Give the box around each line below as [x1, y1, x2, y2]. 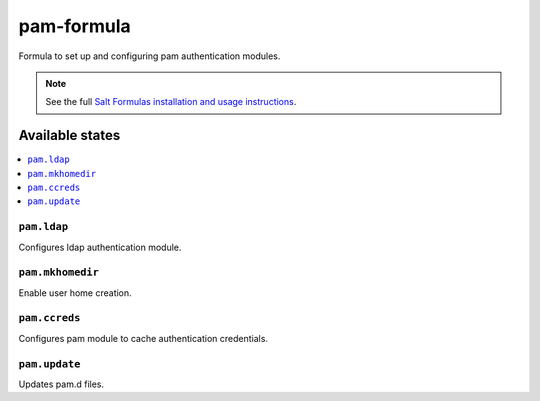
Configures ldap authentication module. [18, 241, 182, 253]
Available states [18, 127, 121, 144]
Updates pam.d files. [18, 378, 105, 390]
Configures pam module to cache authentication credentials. [18, 332, 269, 344]
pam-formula [18, 15, 131, 37]
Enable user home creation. [18, 286, 132, 299]
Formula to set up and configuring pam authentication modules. [18, 50, 281, 62]
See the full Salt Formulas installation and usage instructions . [45, 96, 297, 108]
